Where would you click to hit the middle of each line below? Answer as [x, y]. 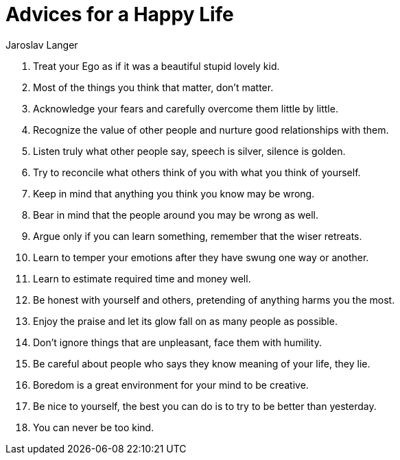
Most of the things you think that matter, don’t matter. [153, 87]
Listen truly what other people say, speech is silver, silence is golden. [189, 151]
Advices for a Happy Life [120, 14]
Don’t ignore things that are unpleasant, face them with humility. [177, 342]
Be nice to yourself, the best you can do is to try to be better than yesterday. [205, 406]
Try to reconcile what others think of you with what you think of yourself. [197, 172]
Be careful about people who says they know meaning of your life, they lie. [202, 363]
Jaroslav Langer [42, 45]
